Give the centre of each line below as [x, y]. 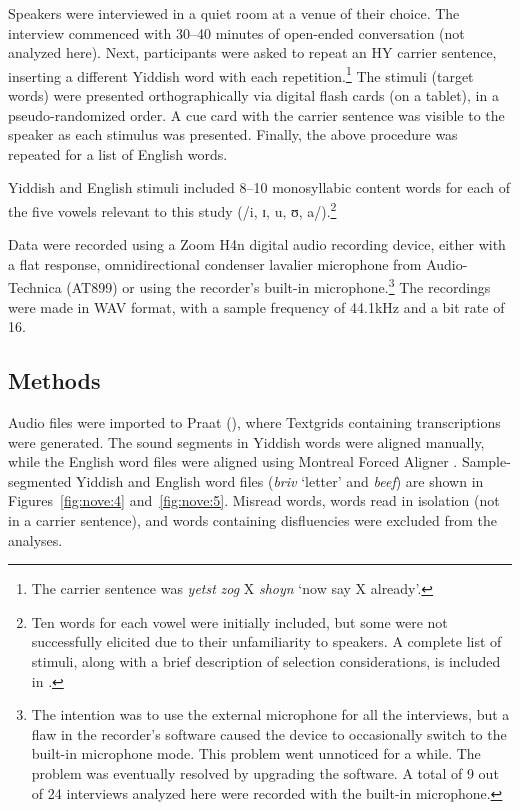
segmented [40, 480]
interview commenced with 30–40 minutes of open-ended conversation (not [236, 32]
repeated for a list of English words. [118, 153]
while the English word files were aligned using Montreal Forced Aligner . [233, 461]
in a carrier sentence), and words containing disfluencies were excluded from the [252, 520]
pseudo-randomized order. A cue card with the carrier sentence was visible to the [256, 114]
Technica [35, 287]
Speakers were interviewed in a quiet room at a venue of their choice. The [234, 13]
